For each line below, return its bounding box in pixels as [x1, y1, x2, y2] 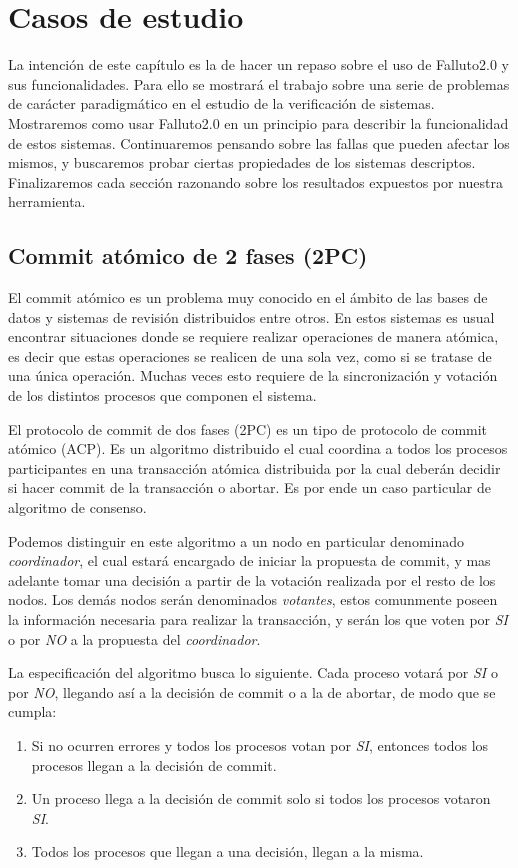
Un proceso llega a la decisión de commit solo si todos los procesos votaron [31, 788, 491, 809]
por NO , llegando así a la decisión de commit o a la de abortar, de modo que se [8, 681, 496, 702]
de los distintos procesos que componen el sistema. [8, 385, 317, 406]
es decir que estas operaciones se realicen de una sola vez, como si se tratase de [8, 345, 492, 366]
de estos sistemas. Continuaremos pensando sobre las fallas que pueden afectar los [8, 132, 510, 153]
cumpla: [8, 701, 57, 722]
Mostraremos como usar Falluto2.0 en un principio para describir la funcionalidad [8, 112, 509, 133]
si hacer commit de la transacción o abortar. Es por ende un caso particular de [8, 477, 491, 498]
